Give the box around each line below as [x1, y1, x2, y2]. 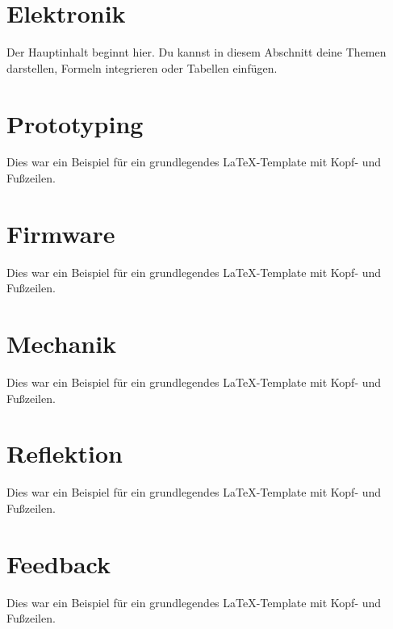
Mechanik [6, 327, 117, 360]
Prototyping [6, 107, 144, 140]
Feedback [6, 547, 111, 580]
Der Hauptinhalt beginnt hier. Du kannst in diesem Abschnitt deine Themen [6, 44, 387, 61]
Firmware [6, 216, 115, 250]
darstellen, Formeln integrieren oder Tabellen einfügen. [6, 59, 278, 76]
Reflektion [6, 437, 123, 470]
